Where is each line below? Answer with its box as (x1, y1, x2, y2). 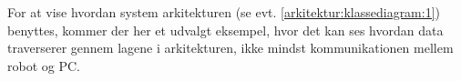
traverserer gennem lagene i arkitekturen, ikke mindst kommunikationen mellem (7, 38, 454, 57)
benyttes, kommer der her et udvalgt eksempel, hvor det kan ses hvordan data (7, 20, 444, 39)
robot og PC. (7, 56, 80, 75)
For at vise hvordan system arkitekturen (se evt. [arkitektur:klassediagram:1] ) (7, 3, 441, 21)
